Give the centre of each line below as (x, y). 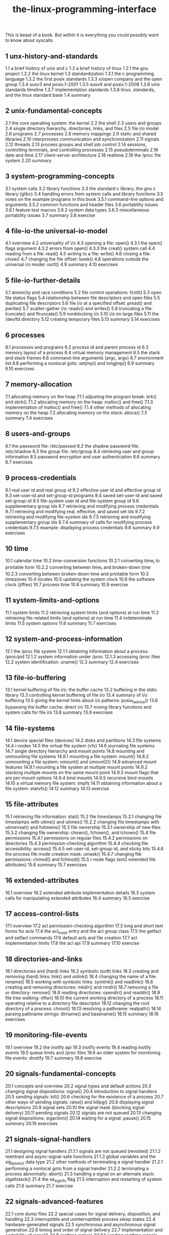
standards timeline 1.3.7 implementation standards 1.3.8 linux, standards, (80, 90)
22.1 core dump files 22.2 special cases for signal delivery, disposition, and (83, 1214)
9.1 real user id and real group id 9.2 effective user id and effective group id (83, 490)
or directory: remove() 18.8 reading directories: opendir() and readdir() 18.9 (83, 992)
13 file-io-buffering (36, 678)
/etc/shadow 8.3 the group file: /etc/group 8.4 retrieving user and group (80, 451)
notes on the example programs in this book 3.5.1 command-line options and (84, 199)
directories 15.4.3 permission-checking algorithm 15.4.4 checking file (77, 843)
